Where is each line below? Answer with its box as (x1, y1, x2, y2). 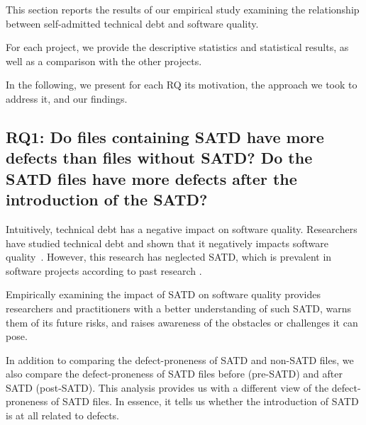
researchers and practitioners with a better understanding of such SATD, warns (6, 300, 352, 315)
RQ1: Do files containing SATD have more (6, 125, 324, 147)
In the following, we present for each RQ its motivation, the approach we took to (6, 77, 357, 92)
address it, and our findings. (6, 91, 128, 106)
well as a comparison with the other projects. (6, 53, 202, 68)
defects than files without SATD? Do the (6, 147, 313, 169)
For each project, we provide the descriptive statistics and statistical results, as (6, 40, 349, 55)
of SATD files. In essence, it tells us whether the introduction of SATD (50, 394, 359, 409)
